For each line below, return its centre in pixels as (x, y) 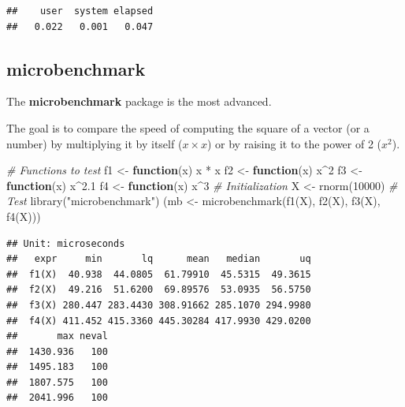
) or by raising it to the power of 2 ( (294, 143)
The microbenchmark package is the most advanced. (139, 101)
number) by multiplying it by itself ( (95, 143)
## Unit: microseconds (66, 243)
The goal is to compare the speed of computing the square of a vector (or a (188, 127)
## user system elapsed (80, 11)
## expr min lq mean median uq (159, 259)
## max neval (57, 336)
